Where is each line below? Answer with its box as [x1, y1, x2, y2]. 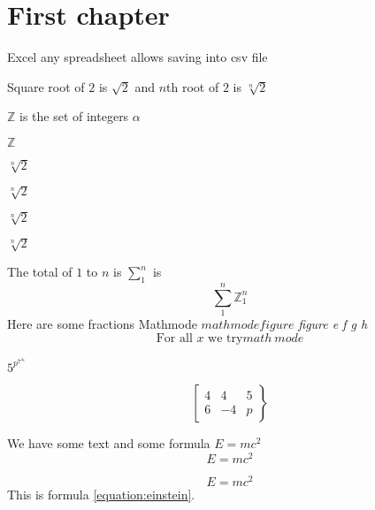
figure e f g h [298, 315, 368, 333]
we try [208, 331, 243, 345]
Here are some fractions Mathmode [7, 315, 197, 333]
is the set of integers [19, 107, 129, 126]
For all [156, 331, 193, 345]
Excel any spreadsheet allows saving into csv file [7, 48, 268, 66]
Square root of [7, 77, 85, 95]
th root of [166, 77, 219, 95]
